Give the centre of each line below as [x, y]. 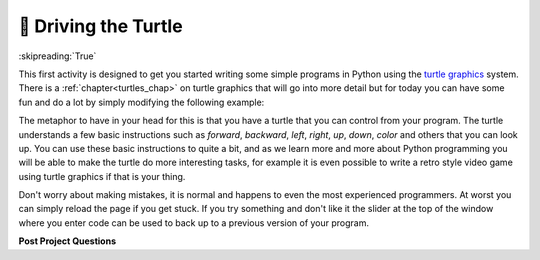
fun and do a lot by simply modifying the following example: [141, 102]
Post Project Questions [67, 241]
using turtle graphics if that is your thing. [102, 176]
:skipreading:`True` [57, 56]
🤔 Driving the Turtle [101, 26]
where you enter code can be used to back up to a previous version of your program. [194, 222]
